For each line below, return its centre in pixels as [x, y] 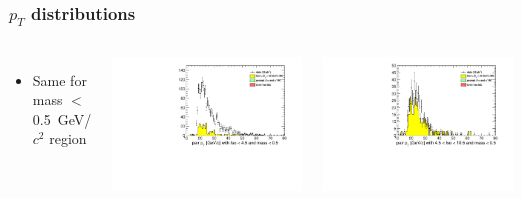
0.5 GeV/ [62, 118]
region [68, 138]
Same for [59, 79]
